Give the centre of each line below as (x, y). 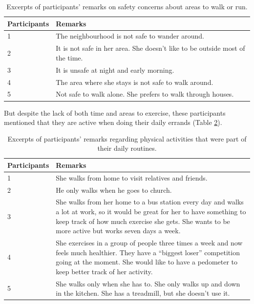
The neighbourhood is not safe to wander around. (130, 36)
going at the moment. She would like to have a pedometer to (147, 262)
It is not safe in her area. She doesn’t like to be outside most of (150, 48)
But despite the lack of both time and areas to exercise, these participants (115, 112)
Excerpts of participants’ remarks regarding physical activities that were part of (127, 138)
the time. (69, 57)
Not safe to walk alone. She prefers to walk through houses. (145, 94)
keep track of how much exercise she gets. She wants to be (143, 221)
